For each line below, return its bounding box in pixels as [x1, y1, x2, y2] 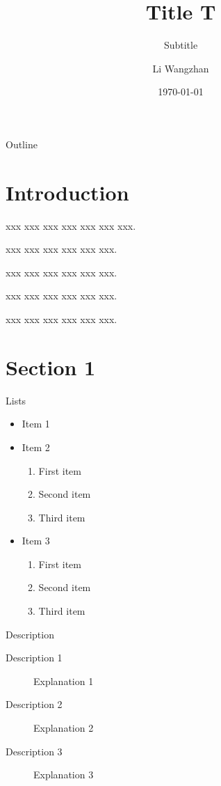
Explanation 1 [33, 673, 94, 688]
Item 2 [22, 439, 50, 454]
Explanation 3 [33, 767, 94, 782]
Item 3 [22, 533, 50, 548]
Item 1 [22, 416, 50, 431]
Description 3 [6, 744, 63, 758]
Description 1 [6, 650, 63, 665]
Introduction [6, 178, 129, 206]
